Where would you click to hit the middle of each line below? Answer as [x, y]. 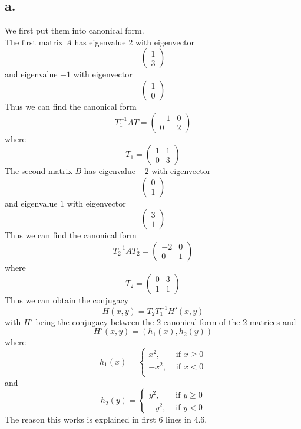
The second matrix [39, 171]
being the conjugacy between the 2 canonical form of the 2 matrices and [166, 321]
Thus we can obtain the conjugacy [67, 299]
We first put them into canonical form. [75, 30]
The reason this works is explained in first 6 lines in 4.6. [106, 419]
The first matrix [34, 42]
